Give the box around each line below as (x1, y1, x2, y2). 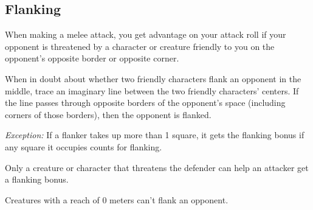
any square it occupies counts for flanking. (5, 140, 162, 153)
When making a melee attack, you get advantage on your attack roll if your (5, 28, 286, 41)
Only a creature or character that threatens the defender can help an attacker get (5, 161, 309, 173)
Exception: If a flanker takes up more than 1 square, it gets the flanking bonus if (5, 128, 304, 141)
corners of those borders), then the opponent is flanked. (5, 108, 212, 121)
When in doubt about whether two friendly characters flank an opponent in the (5, 72, 301, 85)
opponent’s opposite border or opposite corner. (5, 52, 179, 65)
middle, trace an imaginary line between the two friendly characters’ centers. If (5, 84, 299, 97)
